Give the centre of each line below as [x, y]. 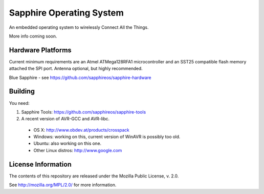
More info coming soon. [33, 36]
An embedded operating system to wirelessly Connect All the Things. [79, 27]
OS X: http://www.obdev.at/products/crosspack [81, 130]
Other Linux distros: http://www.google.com [78, 150]
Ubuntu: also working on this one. [67, 143]
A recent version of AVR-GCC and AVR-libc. [66, 119]
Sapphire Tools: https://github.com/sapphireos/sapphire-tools [84, 112]
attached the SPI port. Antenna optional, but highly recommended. [76, 69]
